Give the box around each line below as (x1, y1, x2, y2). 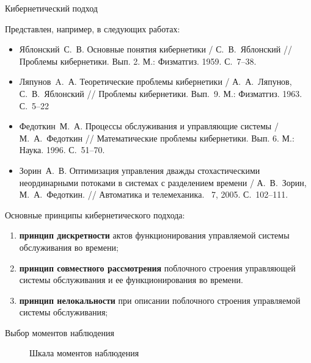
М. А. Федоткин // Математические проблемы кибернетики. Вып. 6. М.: (19, 131, 295, 144)
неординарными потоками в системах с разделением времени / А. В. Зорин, (19, 176, 307, 189)
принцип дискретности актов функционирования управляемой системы (19, 229, 290, 242)
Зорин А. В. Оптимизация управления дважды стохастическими (19, 164, 260, 176)
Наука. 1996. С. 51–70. (19, 143, 105, 156)
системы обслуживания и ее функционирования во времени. (19, 273, 243, 286)
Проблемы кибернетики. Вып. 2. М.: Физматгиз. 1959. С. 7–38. (19, 54, 257, 67)
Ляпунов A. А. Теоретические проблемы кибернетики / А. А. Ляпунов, (19, 75, 292, 88)
